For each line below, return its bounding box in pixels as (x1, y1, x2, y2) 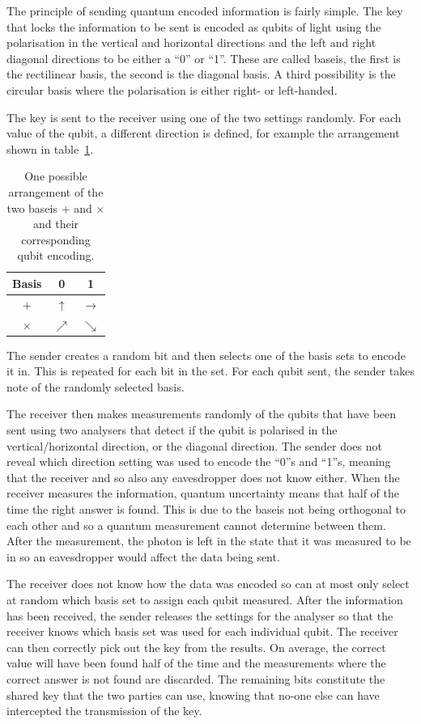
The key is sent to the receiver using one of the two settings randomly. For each (6, 108, 402, 125)
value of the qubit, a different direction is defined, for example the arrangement (6, 125, 400, 142)
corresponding (21, 231, 91, 248)
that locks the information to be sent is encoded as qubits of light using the (6, 18, 381, 35)
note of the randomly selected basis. (6, 378, 185, 395)
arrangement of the (8, 183, 104, 200)
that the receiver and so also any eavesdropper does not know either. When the (6, 468, 400, 485)
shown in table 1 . (6, 140, 94, 157)
